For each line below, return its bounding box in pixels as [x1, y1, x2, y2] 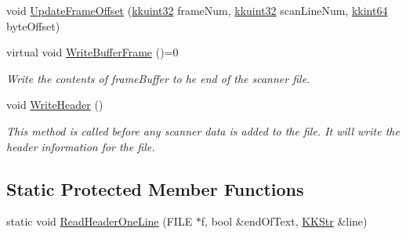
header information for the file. [6, 138, 155, 154]
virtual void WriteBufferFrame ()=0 [6, 44, 179, 60]
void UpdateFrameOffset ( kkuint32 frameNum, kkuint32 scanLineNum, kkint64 [6, 2, 388, 18]
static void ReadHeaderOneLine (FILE [6, 213, 193, 230]
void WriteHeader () [6, 96, 103, 113]
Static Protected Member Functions [6, 176, 304, 201]
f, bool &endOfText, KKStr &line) [201, 213, 368, 230]
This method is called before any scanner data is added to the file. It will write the [6, 122, 400, 139]
